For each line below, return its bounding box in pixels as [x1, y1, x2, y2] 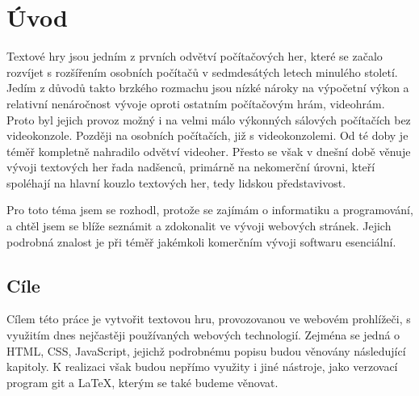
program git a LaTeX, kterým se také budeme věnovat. [6, 373, 279, 390]
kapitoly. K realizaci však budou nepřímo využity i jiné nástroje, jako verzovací [6, 358, 398, 375]
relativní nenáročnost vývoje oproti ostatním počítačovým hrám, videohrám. [6, 95, 385, 112]
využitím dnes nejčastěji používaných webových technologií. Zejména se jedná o [6, 326, 400, 343]
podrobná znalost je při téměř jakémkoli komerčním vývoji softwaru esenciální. [6, 233, 396, 250]
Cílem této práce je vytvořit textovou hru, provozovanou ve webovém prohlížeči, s [6, 310, 411, 327]
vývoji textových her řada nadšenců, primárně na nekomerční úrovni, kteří [6, 158, 375, 175]
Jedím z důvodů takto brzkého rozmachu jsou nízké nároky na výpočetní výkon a [6, 79, 409, 96]
